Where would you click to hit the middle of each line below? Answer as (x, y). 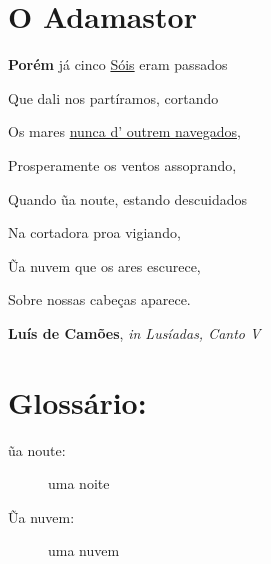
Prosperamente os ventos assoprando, (122, 164)
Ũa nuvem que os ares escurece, (104, 265)
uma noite (79, 483)
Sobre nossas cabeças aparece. (99, 299)
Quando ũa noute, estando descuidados (128, 198)
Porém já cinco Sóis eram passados (118, 64)
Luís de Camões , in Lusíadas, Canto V (134, 332)
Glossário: (77, 401)
